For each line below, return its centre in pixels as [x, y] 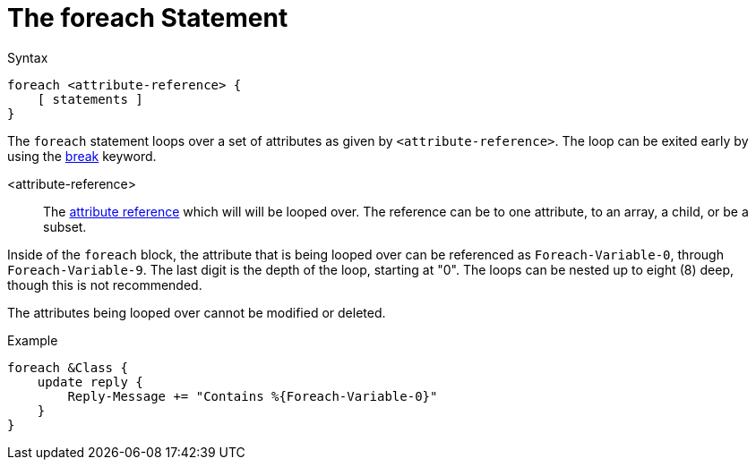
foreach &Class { [68, 367]
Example [33, 340]
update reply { [90, 382]
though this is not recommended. [105, 284]
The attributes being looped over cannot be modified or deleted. [197, 312]
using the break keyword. [82, 156]
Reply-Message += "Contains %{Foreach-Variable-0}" [253, 396]
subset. [65, 226]
